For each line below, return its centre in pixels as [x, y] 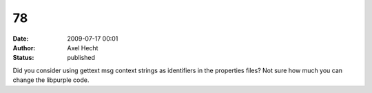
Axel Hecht [83, 48]
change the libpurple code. [51, 80]
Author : [24, 48]
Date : [21, 39]
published [81, 58]
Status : [23, 58]
